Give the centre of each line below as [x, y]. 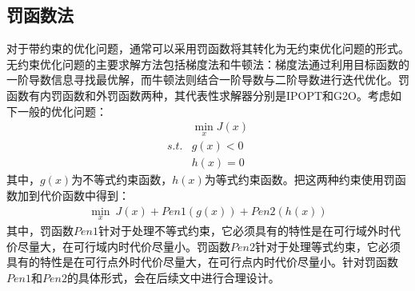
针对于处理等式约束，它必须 [327, 246]
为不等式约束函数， [122, 179]
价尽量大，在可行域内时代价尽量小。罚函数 [118, 246]
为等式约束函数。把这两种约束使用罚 [299, 179]
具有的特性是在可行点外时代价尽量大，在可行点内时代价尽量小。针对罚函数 [202, 262]
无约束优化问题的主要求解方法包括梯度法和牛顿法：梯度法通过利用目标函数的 [208, 64]
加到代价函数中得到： [73, 195]
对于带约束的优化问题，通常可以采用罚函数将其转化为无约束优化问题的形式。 [208, 48]
